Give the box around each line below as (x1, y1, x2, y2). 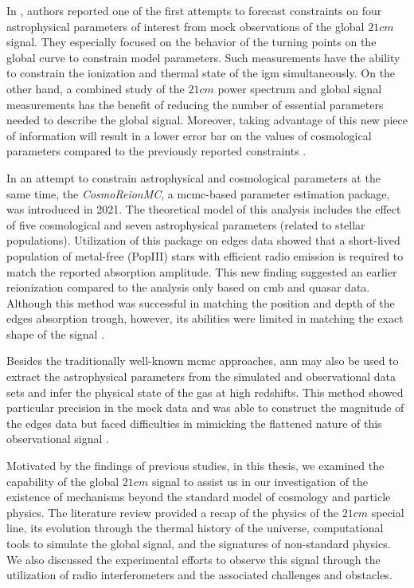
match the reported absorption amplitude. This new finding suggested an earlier (6, 263, 397, 280)
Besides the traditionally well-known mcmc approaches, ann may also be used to (6, 352, 399, 369)
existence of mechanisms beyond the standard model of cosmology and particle (6, 488, 391, 505)
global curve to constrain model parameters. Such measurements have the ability (6, 49, 400, 65)
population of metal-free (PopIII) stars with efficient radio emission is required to (6, 247, 404, 264)
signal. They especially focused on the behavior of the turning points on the (6, 33, 377, 50)
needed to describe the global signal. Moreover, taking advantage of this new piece (6, 112, 408, 128)
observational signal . (6, 430, 109, 447)
